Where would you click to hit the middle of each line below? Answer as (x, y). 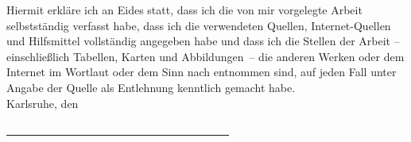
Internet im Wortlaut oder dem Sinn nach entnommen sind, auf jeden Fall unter (202, 72)
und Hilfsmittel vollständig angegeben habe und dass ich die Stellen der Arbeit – (203, 41)
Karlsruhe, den (43, 103)
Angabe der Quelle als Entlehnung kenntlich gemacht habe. (151, 87)
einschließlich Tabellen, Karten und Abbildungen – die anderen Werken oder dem (205, 56)
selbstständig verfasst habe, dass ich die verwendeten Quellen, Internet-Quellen (199, 25)
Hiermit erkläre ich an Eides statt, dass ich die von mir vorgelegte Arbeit (184, 10)
